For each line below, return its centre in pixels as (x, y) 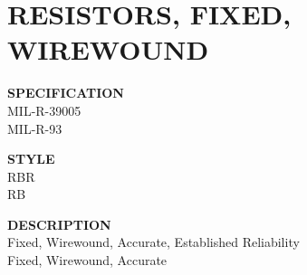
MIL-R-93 (35, 128)
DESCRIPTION (59, 224)
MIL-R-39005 (44, 110)
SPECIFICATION (66, 93)
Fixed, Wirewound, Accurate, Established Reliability (153, 242)
